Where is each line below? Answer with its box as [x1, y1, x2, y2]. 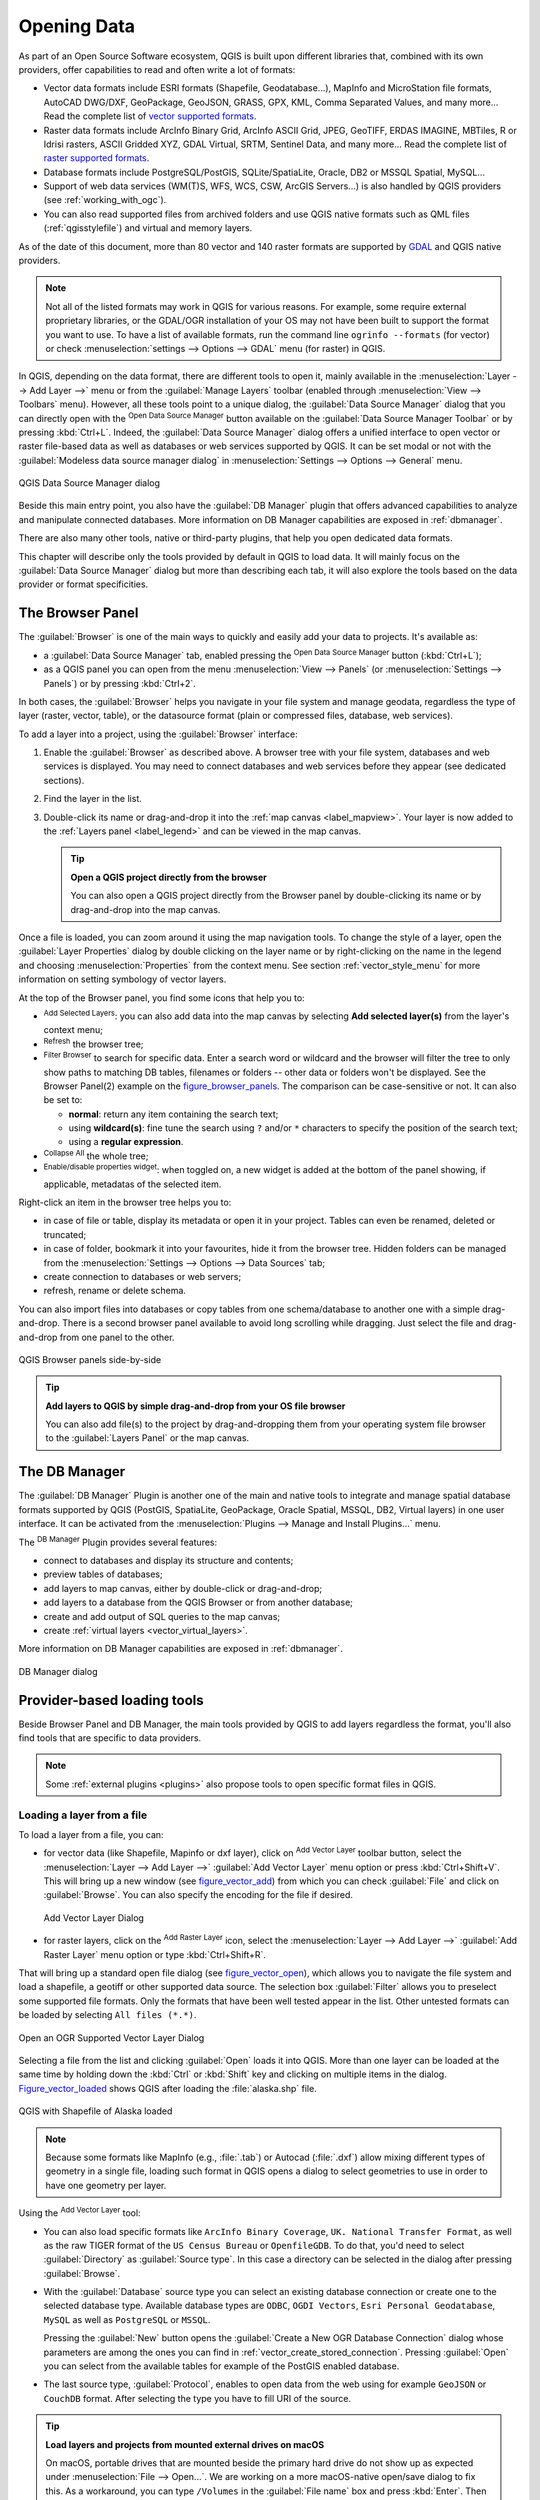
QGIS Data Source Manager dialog [18, 477, 160, 489]
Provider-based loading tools [18, 1691, 204, 1709]
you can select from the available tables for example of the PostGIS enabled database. [43, 2360, 400, 2372]
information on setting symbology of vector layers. [18, 973, 227, 985]
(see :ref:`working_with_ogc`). [43, 194, 167, 206]
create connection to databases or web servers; [43, 1270, 242, 1282]
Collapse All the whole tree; [43, 1148, 149, 1162]
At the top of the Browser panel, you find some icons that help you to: [18, 991, 305, 1004]
